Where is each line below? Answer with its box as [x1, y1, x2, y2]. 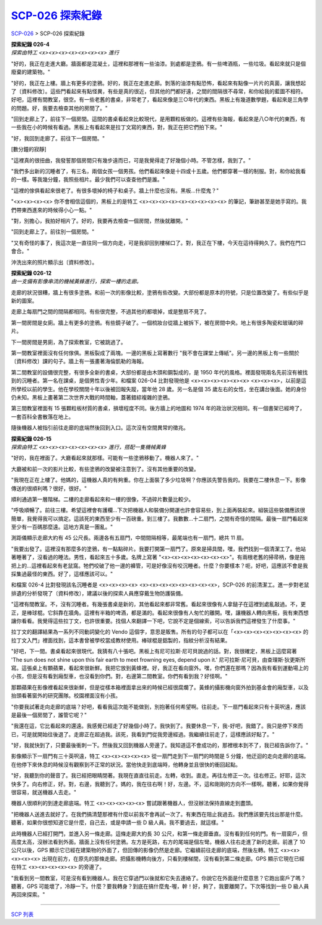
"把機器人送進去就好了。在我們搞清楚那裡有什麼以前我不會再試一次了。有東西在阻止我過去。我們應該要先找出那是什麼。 [11, 810, 306, 818]
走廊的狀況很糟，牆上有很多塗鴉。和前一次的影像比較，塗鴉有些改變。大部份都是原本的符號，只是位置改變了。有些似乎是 [11, 288, 309, 296]
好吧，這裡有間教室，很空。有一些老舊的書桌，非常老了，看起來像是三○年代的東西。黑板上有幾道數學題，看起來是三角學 [11, 96, 308, 103]
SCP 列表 [11, 911, 34, 918]
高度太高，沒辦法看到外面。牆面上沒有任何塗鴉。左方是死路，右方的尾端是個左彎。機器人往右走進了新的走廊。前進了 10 [11, 838, 305, 845]
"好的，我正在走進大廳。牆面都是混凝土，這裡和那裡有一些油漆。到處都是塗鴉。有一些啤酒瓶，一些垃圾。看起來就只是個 [11, 60, 306, 67]
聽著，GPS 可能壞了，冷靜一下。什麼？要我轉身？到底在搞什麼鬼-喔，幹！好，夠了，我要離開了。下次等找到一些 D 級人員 [11, 883, 309, 890]
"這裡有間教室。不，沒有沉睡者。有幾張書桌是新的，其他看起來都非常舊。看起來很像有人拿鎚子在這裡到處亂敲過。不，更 [11, 601, 306, 608]
